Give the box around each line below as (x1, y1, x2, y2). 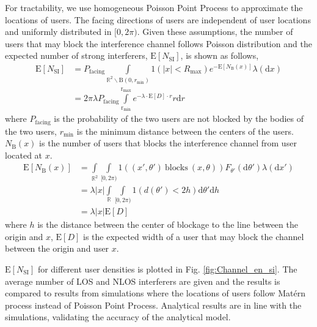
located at (5, 148, 43, 161)
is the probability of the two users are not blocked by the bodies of (54, 112, 304, 125)
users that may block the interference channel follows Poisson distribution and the (5, 37, 312, 50)
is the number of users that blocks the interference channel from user (39, 137, 297, 149)
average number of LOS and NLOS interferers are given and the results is (5, 274, 280, 287)
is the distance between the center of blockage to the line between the (37, 218, 298, 231)
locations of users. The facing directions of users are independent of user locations (5, 13, 311, 26)
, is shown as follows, (180, 49, 259, 62)
